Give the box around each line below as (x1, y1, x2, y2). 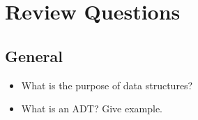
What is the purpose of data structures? (21, 77, 193, 92)
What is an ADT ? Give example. (21, 101, 163, 116)
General (5, 45, 63, 66)
